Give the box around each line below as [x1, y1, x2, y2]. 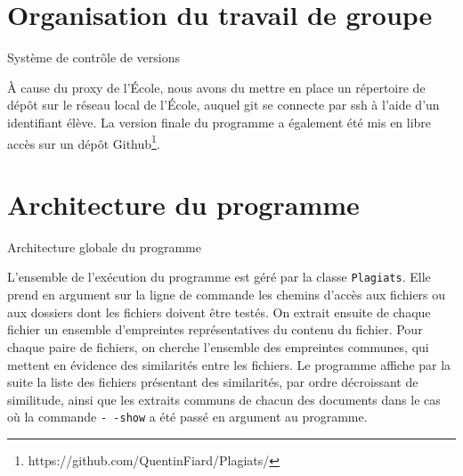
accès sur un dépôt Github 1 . [7, 131, 160, 152]
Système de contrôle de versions [7, 48, 180, 67]
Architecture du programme [7, 185, 360, 222]
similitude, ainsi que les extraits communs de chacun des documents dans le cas [7, 390, 441, 408]
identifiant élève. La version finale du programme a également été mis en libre [7, 112, 432, 131]
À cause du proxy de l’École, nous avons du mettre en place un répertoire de [7, 78, 426, 96]
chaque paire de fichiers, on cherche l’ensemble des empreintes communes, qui [7, 337, 429, 356]
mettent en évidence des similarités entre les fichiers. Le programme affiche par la [7, 355, 451, 373]
